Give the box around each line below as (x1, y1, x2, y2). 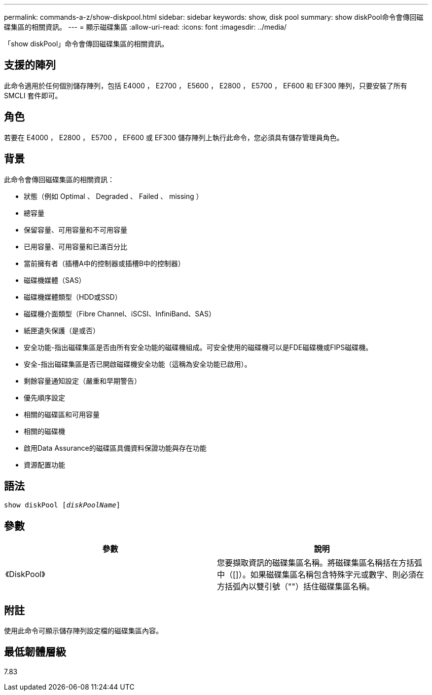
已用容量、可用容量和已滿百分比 (24, 242, 127, 251)
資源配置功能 (24, 460, 65, 469)
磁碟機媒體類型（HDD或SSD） (24, 292, 122, 301)
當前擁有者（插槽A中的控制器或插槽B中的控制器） (24, 259, 185, 268)
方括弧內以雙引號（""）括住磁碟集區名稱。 (217, 581, 374, 592)
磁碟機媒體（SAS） (24, 275, 86, 284)
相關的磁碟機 (24, 426, 65, 435)
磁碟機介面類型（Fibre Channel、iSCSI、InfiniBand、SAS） (24, 309, 216, 318)
